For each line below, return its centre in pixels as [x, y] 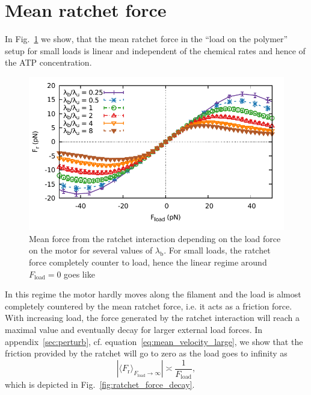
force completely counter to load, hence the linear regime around [148, 262]
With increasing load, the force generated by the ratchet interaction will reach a [152, 318]
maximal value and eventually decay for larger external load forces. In [134, 330]
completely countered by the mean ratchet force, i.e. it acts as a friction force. [149, 306]
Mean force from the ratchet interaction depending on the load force [155, 238]
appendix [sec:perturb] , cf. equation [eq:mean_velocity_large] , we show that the [154, 341]
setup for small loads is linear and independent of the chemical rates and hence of [155, 50]
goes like [79, 274]
